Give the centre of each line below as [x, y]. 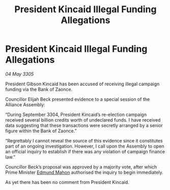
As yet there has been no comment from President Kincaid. [67, 182]
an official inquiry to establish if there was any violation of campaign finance [85, 151]
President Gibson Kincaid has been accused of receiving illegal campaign [82, 84]
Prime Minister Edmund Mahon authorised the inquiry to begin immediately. [84, 172]
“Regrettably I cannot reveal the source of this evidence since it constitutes [84, 140]
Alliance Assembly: [25, 104]
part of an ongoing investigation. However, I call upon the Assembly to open [85, 146]
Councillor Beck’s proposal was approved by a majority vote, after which [81, 167]
